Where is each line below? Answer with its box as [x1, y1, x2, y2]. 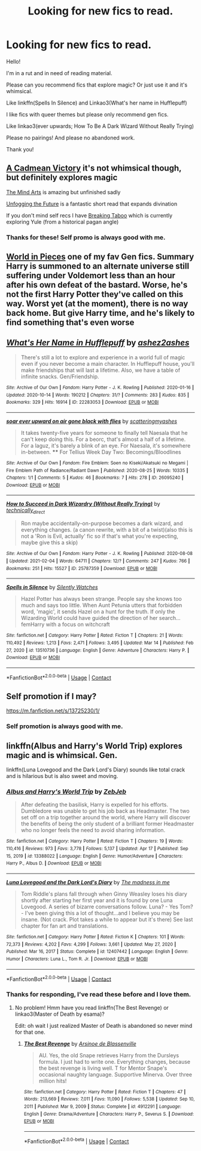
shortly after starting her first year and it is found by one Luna [20, 896, 173, 903]
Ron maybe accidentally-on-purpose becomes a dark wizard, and [20, 520, 183, 527]
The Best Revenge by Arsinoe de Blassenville [23, 1040, 136, 1047]
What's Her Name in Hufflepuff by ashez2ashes [6, 338, 190, 348]
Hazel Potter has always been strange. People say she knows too [20, 595, 182, 603]
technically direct [6, 506, 45, 515]
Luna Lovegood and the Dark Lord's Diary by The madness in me [6, 878, 170, 885]
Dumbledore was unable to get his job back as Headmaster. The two [20, 807, 190, 815]
